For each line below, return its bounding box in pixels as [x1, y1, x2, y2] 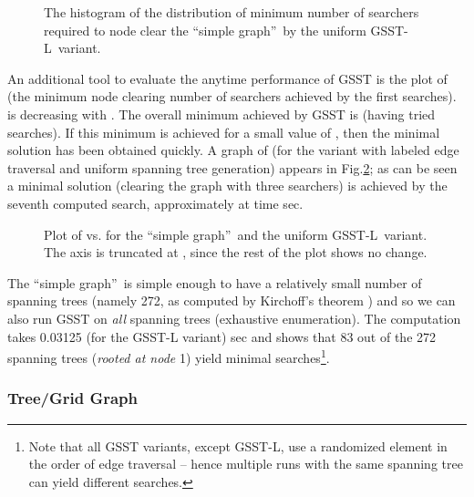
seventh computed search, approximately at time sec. [7, 193, 304, 212]
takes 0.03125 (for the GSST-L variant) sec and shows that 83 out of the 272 [7, 326, 437, 346]
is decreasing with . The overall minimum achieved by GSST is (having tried [7, 104, 436, 123]
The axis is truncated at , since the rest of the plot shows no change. [44, 243, 428, 262]
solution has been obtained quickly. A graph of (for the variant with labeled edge [7, 140, 459, 160]
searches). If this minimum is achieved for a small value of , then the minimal [7, 122, 440, 141]
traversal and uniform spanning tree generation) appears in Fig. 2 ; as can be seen [7, 158, 458, 177]
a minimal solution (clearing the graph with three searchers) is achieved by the [7, 176, 448, 195]
